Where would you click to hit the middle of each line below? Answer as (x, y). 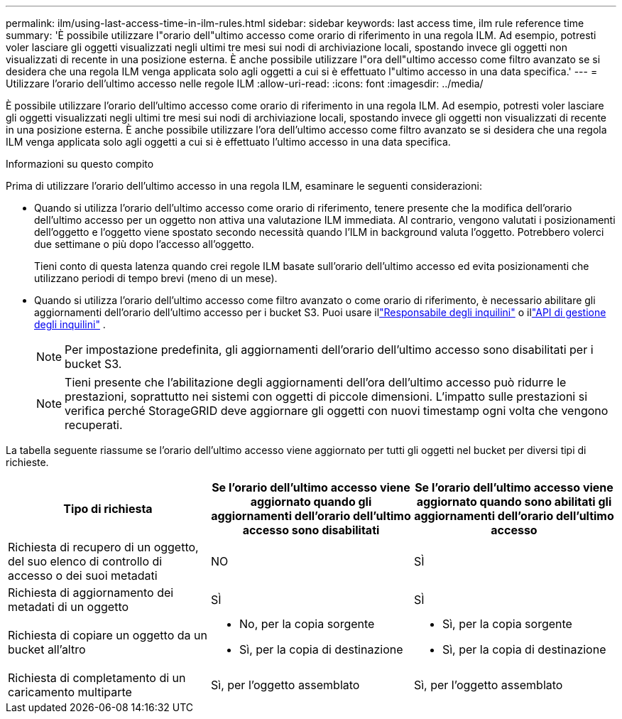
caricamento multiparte (70, 692)
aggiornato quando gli (311, 502)
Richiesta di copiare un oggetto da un (108, 635)
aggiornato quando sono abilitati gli (514, 502)
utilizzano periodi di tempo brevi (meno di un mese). (156, 278)
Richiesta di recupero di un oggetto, (103, 547)
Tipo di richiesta (108, 509)
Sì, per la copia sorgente (507, 624)
